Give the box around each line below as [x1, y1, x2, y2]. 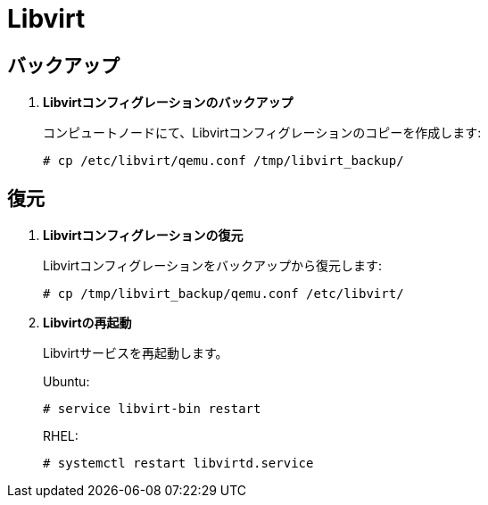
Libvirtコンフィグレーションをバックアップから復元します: [43, 258, 382, 274]
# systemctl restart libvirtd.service [43, 456, 314, 471]
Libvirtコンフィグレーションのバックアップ [43, 95, 294, 111]
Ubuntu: [43, 374, 90, 390]
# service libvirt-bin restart [43, 402, 261, 417]
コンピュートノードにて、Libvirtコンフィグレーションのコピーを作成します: [43, 125, 482, 141]
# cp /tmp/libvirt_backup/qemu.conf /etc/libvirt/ [43, 286, 404, 302]
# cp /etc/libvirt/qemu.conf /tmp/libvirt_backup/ [43, 153, 404, 169]
